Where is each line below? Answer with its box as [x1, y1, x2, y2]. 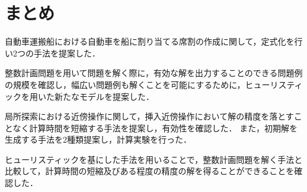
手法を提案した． [33, 46, 100, 59]
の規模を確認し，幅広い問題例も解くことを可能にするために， [5, 78, 245, 90]
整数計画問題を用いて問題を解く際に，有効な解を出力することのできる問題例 [5, 67, 303, 79]
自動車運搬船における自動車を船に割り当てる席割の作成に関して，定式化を [5, 35, 295, 48]
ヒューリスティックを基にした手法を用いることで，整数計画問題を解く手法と [5, 153, 303, 165]
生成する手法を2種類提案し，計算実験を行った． [5, 133, 191, 146]
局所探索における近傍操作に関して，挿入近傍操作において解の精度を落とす [5, 110, 294, 122]
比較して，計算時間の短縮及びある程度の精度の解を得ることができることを [5, 165, 295, 177]
